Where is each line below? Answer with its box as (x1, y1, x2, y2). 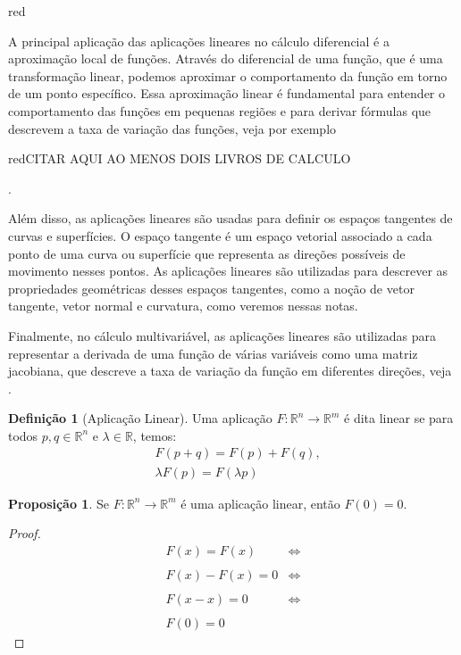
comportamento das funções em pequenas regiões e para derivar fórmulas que (8, 101, 432, 120)
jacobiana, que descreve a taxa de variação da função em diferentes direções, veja (8, 361, 452, 380)
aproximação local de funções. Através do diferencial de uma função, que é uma (8, 49, 443, 68)
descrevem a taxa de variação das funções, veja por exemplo (8, 119, 337, 137)
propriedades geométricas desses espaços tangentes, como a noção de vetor (8, 278, 415, 297)
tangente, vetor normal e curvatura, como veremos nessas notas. (8, 296, 358, 315)
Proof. (8, 524, 41, 543)
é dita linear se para (344, 409, 454, 427)
